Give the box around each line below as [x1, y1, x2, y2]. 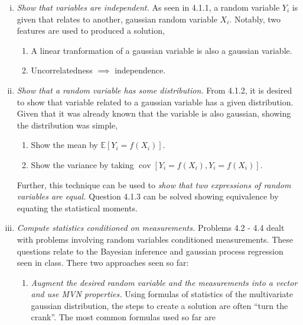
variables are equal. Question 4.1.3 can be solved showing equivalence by [17, 190, 279, 202]
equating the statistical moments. [17, 201, 138, 214]
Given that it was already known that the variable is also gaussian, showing [17, 107, 291, 120]
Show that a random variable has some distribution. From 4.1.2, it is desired [17, 83, 292, 96]
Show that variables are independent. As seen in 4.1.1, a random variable [17, 1, 280, 13]
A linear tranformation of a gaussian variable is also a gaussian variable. [31, 44, 292, 56]
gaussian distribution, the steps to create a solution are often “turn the [31, 299, 288, 311]
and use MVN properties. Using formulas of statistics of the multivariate [31, 288, 293, 300]
